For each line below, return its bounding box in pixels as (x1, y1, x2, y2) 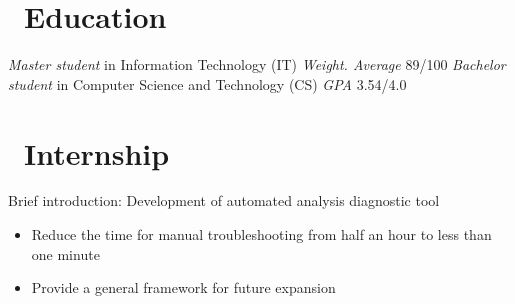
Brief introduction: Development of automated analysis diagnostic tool (8, 190, 440, 211)
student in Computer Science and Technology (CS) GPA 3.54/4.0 (8, 73, 407, 94)
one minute (31, 243, 100, 264)
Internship (24, 132, 170, 173)
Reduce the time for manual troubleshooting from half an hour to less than (31, 224, 492, 245)
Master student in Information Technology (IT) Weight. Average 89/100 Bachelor (8, 54, 506, 75)
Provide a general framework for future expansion (31, 277, 336, 298)
